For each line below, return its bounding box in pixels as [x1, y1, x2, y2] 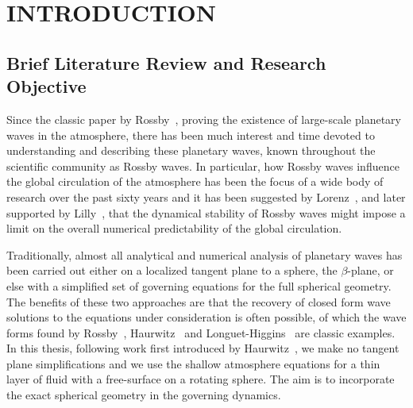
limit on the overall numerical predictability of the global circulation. [6, 220, 342, 237]
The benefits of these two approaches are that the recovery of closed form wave [6, 293, 391, 310]
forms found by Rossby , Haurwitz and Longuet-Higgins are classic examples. [6, 324, 396, 341]
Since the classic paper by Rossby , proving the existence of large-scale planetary [6, 110, 402, 127]
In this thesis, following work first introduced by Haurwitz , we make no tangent [6, 340, 399, 356]
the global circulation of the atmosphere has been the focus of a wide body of [6, 173, 384, 190]
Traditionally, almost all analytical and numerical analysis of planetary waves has [6, 246, 403, 263]
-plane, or [347, 262, 394, 279]
